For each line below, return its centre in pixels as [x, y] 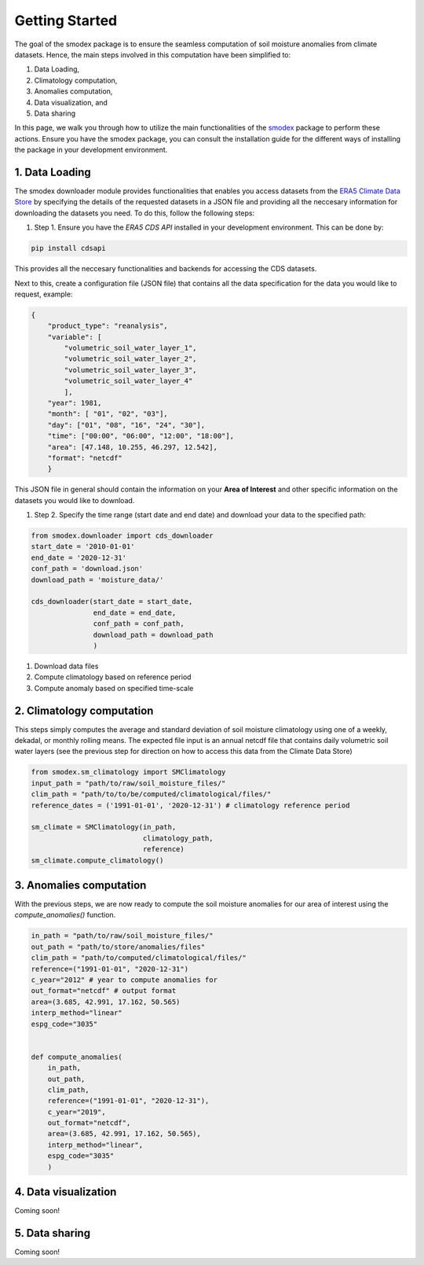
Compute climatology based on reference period [113, 677]
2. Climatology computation [84, 710]
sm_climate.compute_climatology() [97, 860]
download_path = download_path [153, 634]
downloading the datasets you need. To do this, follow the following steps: [135, 213]
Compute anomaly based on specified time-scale [114, 688]
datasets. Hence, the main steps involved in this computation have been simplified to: [153, 54]
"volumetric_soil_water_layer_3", [130, 370]
